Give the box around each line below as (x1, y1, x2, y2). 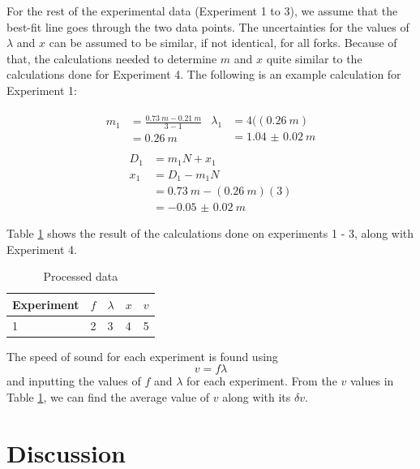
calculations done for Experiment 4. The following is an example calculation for (6, 66, 401, 83)
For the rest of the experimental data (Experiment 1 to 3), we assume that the (6, 2, 398, 19)
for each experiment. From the (186, 372, 337, 389)
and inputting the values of (6, 372, 141, 389)
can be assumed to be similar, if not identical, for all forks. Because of (49, 34, 397, 51)
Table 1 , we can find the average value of (6, 388, 210, 405)
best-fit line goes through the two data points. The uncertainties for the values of (6, 18, 409, 35)
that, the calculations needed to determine (6, 49, 217, 67)
